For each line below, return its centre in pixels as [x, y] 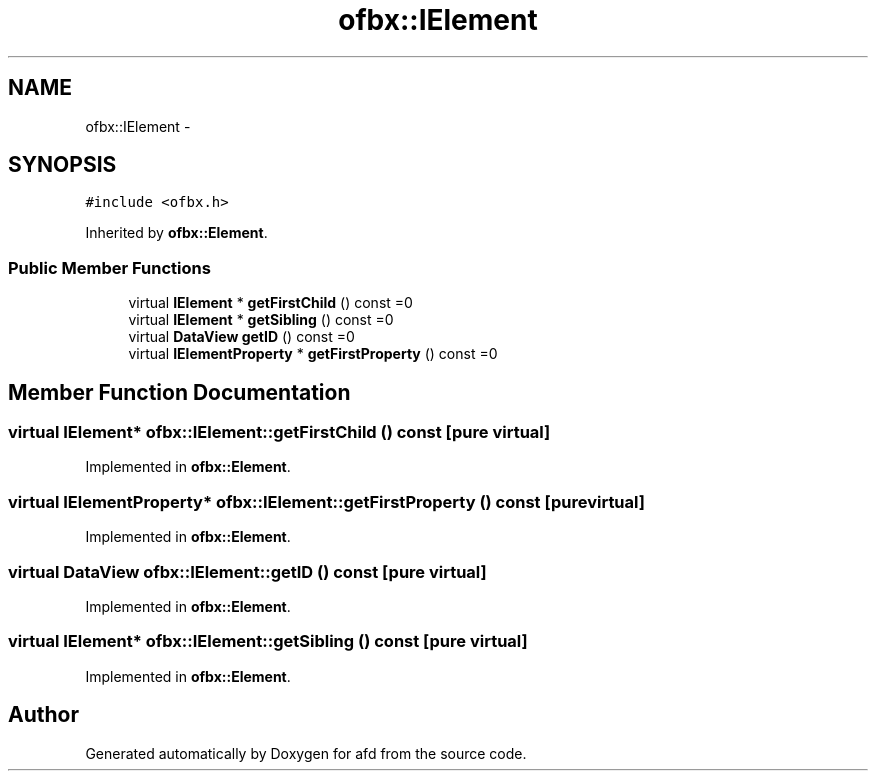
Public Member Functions [109, 267]
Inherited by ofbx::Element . [176, 233]
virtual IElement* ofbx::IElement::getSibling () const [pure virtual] [268, 641]
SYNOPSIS [62, 165]
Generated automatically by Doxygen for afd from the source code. [306, 753]
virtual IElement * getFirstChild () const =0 [270, 303]
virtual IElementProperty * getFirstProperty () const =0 [313, 354]
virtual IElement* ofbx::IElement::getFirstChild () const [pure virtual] [279, 432]
